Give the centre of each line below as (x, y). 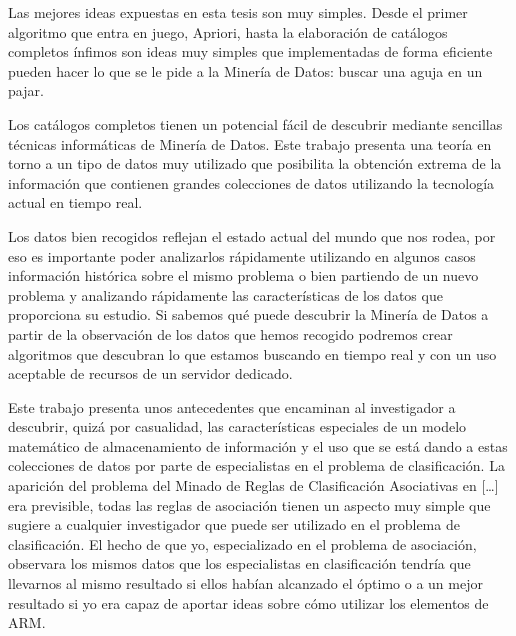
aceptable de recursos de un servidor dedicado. (150, 373)
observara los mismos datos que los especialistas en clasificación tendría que (239, 563)
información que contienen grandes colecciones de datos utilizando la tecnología (251, 182)
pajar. (26, 90)
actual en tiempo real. (75, 202)
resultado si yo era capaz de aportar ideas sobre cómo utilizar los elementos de (248, 602)
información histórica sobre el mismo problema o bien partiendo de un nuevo (243, 275)
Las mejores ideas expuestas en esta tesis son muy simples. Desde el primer (238, 12)
